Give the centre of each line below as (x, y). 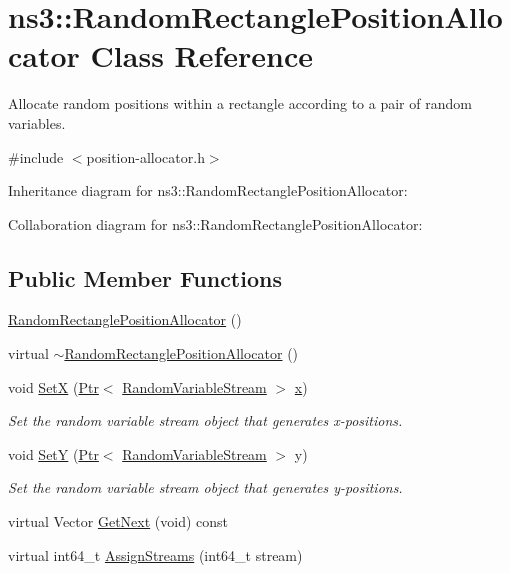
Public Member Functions (145, 277)
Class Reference (202, 55)
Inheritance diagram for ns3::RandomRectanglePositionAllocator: (208, 190)
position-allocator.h (145, 156)
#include (36, 156)
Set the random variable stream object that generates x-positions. (205, 420)
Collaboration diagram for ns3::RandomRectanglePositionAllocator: (215, 223)
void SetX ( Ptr (53, 386)
